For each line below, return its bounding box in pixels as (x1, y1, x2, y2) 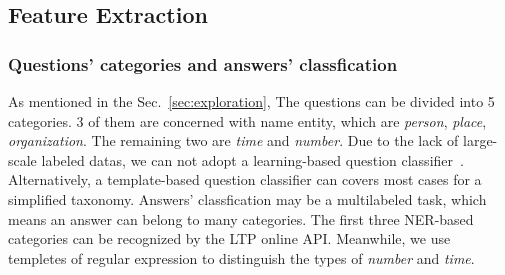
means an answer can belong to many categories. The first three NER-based (8, 208, 474, 229)
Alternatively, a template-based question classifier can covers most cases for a (8, 169, 482, 190)
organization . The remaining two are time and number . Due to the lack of (8, 130, 459, 151)
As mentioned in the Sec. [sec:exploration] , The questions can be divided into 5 (8, 91, 495, 111)
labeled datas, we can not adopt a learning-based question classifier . (41, 149, 464, 170)
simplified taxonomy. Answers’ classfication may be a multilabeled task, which (8, 188, 487, 209)
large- (462, 130, 498, 151)
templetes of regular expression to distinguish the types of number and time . (8, 247, 475, 268)
